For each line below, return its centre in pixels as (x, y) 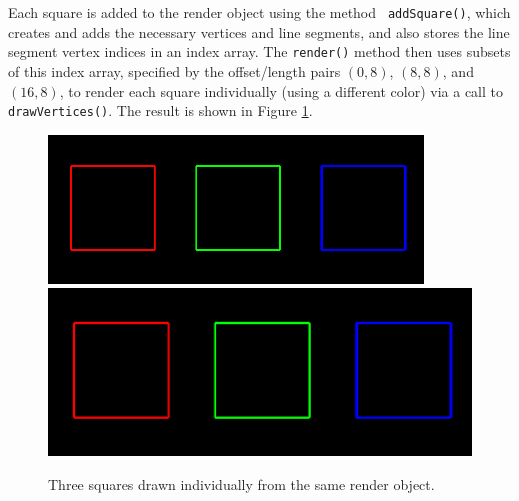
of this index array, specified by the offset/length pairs (174, 70)
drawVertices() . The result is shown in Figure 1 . (160, 110)
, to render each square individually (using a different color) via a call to (281, 90)
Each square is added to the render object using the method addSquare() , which (259, 12)
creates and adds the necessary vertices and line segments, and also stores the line (259, 31)
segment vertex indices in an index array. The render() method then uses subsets (259, 51)
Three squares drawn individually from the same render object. (241, 483)
